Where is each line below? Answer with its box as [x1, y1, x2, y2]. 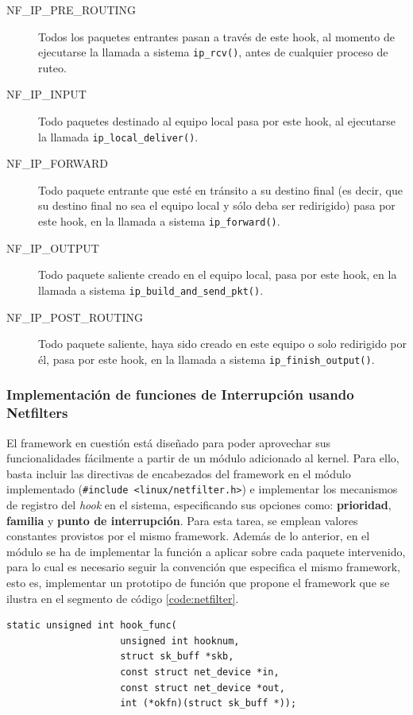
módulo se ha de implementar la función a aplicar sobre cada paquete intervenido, [6, 543, 406, 559]
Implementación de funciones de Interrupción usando [6, 385, 354, 404]
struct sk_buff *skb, [120, 651, 234, 663]
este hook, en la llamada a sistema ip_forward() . [38, 213, 280, 230]
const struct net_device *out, [120, 682, 285, 694]
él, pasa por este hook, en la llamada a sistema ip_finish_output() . [38, 350, 375, 367]
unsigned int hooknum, [120, 635, 240, 647]
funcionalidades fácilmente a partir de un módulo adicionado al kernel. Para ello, [6, 450, 399, 466]
